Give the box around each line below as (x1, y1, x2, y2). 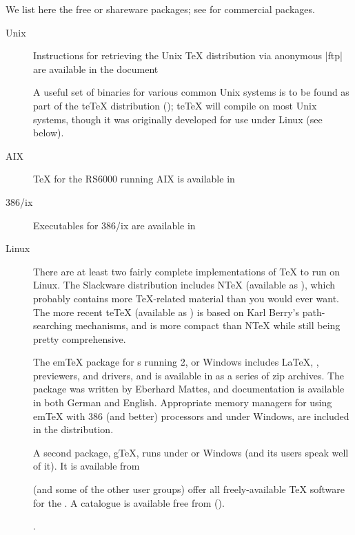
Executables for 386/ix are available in (33, 218, 196, 232)
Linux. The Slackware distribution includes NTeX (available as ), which (33, 277, 336, 292)
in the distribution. (33, 422, 114, 437)
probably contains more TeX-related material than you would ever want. (33, 291, 339, 305)
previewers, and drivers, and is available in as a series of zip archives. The (33, 368, 345, 382)
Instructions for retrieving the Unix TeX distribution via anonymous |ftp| (33, 48, 343, 63)
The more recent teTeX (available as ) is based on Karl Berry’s (33, 304, 300, 319)
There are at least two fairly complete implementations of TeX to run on (33, 264, 341, 278)
